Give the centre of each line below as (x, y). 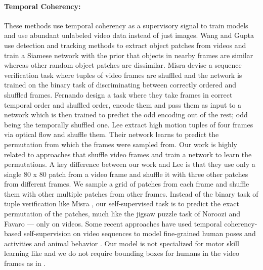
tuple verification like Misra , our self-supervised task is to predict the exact (122, 204)
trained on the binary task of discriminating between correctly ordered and (120, 85)
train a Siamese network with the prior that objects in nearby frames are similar (129, 55)
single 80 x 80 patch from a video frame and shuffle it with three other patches (126, 174)
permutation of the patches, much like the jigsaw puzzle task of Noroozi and (122, 214)
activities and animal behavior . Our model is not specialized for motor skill (122, 243)
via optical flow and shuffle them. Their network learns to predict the (112, 134)
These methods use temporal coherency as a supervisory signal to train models (126, 25)
